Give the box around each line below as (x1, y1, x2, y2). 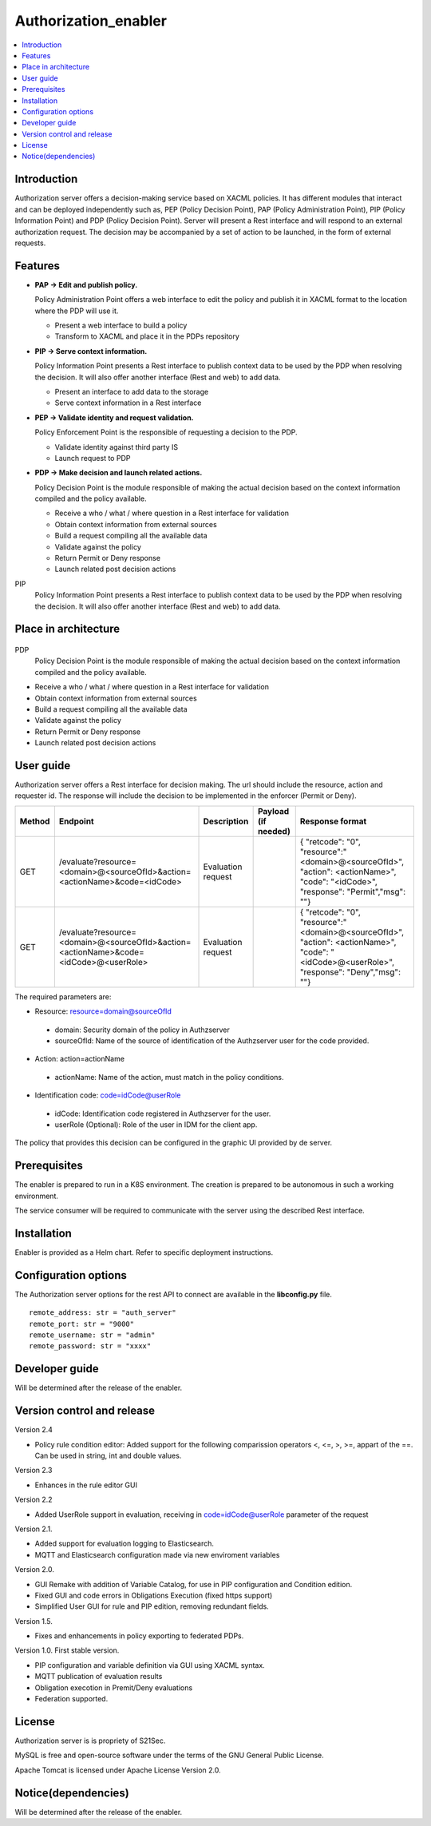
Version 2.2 (14, 1495, 53, 1505)
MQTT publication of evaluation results (34, 1672, 163, 1681)
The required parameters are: (14, 991, 112, 1002)
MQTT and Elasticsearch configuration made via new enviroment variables (34, 1550, 280, 1559)
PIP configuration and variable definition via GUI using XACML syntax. (34, 1660, 265, 1669)
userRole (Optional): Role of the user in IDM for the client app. (54, 1119, 258, 1129)
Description (203, 816, 249, 827)
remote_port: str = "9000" (29, 1319, 135, 1328)
